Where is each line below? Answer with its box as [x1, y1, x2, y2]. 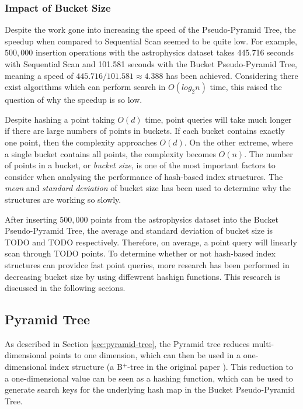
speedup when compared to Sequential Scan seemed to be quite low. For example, [5, 34, 297, 47]
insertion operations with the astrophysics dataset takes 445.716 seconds [35, 46, 294, 58]
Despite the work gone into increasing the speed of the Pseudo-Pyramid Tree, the [5, 23, 296, 36]
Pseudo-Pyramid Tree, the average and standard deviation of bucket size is [5, 224, 273, 237]
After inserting [5, 213, 57, 225]
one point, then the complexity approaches [5, 136, 157, 148]
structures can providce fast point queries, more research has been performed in [5, 258, 290, 271]
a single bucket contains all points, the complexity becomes [5, 147, 216, 160]
